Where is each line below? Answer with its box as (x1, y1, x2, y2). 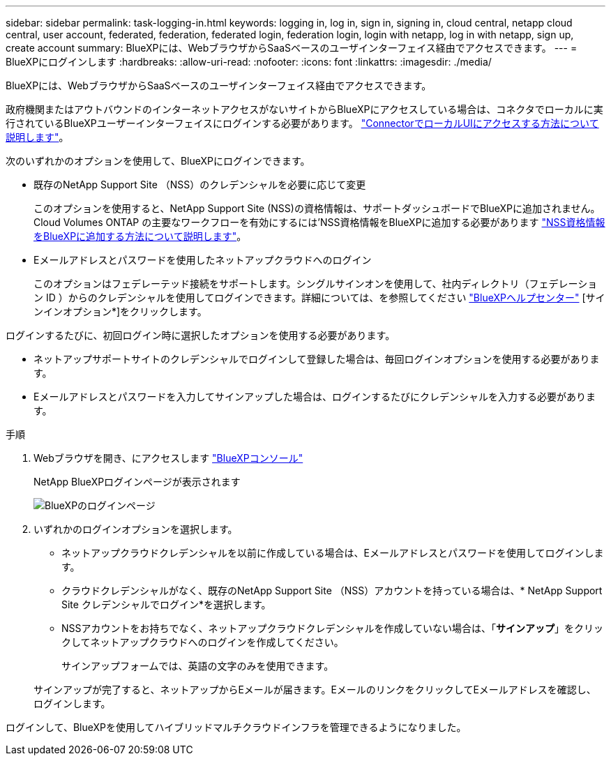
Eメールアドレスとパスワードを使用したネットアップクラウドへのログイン (33, 254, 372, 266)
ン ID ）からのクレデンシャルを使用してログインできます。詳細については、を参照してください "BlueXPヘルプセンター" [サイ (33, 292, 605, 303)
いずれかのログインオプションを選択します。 (33, 523, 238, 535)
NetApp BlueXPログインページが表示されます (33, 476, 241, 488)
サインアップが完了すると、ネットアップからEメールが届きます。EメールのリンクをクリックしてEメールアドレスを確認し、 (33, 684, 596, 695)
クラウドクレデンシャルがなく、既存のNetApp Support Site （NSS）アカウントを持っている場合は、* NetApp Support (61, 585, 603, 596)
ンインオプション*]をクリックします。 (33, 306, 207, 317)
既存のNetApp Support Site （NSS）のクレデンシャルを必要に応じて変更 (33, 179, 366, 190)
